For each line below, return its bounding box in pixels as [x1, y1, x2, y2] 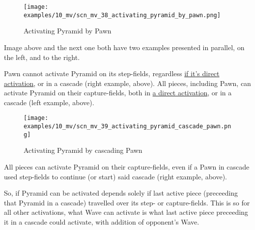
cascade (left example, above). [4, 97, 94, 107]
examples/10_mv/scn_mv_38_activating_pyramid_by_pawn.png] [24, 11, 221, 19]
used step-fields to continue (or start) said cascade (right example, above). [4, 171, 227, 181]
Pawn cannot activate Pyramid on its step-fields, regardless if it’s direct [4, 68, 220, 79]
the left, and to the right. [4, 52, 80, 62]
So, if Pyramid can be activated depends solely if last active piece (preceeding [4, 188, 238, 198]
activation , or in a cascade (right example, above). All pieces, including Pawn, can [4, 78, 251, 88]
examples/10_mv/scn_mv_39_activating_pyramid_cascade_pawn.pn [24, 123, 231, 130]
